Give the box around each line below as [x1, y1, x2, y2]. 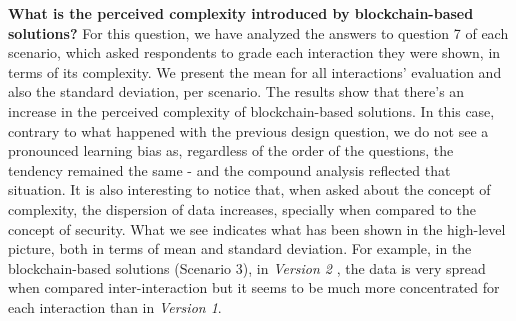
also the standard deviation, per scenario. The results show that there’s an [8, 81, 465, 102]
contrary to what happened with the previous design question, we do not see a [8, 120, 489, 141]
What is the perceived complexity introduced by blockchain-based [8, 3, 474, 23]
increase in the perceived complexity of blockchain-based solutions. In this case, [8, 100, 495, 121]
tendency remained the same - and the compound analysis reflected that [8, 159, 451, 180]
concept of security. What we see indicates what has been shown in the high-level [8, 218, 506, 239]
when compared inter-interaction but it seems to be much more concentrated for [8, 277, 500, 298]
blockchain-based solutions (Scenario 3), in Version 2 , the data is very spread [8, 257, 486, 278]
